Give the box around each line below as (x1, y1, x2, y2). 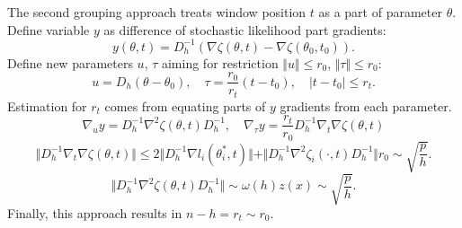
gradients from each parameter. (280, 96, 452, 115)
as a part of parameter (318, 3, 442, 21)
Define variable (7, 20, 90, 39)
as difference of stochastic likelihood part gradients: (103, 20, 386, 39)
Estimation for (7, 96, 87, 115)
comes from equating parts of (104, 96, 266, 115)
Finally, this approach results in (7, 204, 182, 222)
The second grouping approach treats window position (7, 3, 307, 21)
